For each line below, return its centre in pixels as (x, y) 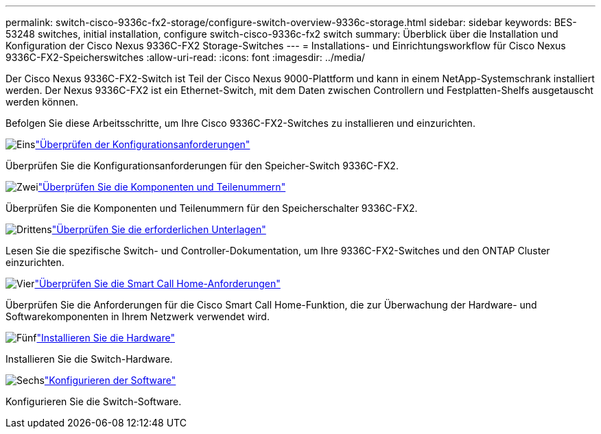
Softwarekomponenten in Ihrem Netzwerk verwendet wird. (138, 316)
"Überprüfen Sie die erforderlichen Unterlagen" (159, 229)
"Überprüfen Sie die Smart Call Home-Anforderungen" (157, 284)
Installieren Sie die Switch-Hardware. (89, 359)
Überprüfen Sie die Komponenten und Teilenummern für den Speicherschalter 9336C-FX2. (212, 208)
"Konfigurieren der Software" (110, 380)
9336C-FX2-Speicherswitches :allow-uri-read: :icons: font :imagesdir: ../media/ (186, 57)
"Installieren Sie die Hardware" (106, 338)
